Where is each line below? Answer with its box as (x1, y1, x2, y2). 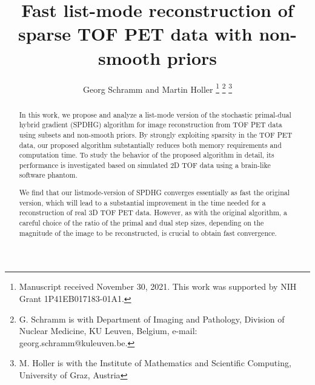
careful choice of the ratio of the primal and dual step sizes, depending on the (19, 218, 264, 227)
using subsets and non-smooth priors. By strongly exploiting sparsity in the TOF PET (19, 129, 293, 139)
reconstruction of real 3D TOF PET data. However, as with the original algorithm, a (19, 207, 288, 218)
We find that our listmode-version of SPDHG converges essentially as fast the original (19, 187, 290, 198)
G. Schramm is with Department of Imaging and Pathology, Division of (19, 312, 285, 325)
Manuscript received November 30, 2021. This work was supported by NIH (19, 280, 297, 293)
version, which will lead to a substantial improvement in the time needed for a (19, 197, 266, 207)
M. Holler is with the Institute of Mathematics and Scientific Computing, (19, 357, 291, 369)
